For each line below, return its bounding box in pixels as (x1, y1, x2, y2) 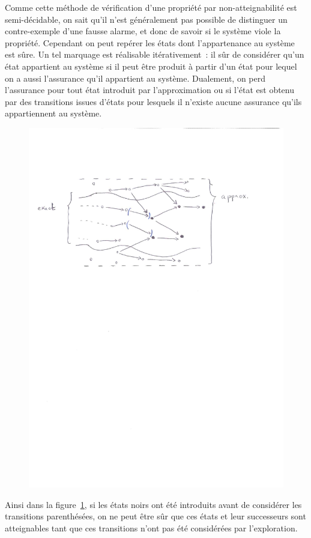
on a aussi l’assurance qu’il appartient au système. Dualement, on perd (5, 71, 265, 84)
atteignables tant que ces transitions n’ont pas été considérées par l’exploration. (5, 521, 298, 534)
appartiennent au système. (5, 107, 102, 119)
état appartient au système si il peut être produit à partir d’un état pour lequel (5, 59, 297, 72)
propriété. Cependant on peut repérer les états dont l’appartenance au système (5, 36, 295, 49)
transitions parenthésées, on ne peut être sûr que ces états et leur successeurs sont (5, 510, 306, 522)
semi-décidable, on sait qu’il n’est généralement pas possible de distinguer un (5, 13, 288, 25)
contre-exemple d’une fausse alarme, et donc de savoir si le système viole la (5, 25, 281, 37)
